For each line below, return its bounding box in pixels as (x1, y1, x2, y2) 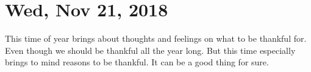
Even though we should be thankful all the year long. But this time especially (5, 44, 296, 56)
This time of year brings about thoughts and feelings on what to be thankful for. (5, 32, 307, 45)
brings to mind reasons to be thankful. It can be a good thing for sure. (5, 56, 269, 68)
